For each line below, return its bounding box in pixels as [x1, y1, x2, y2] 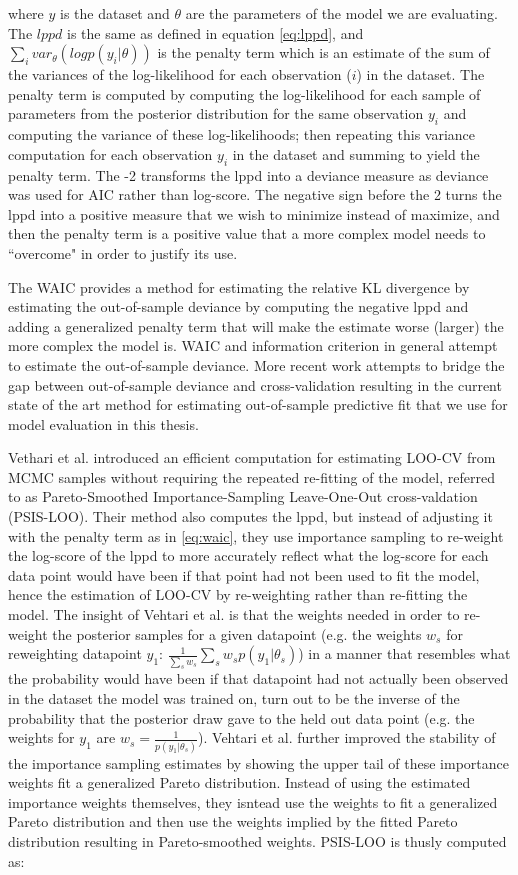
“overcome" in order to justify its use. [8, 242, 238, 263]
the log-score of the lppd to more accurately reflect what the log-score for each [8, 545, 489, 566]
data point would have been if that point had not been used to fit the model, [8, 564, 480, 585]
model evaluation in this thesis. [8, 413, 199, 434]
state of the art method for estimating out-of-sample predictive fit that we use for [8, 394, 508, 415]
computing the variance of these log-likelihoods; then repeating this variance [8, 124, 476, 145]
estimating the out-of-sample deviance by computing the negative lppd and [8, 296, 469, 317]
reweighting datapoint [8, 643, 142, 664]
